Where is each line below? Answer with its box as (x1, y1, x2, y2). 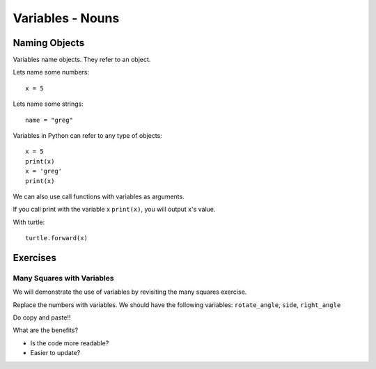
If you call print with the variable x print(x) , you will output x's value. (13, 205, 216, 214)
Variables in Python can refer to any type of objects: (13, 132, 163, 140)
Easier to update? (30, 349, 81, 357)
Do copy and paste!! (13, 313, 71, 322)
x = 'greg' (25, 167, 63, 175)
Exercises (13, 251, 57, 264)
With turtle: (13, 218, 45, 226)
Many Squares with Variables (13, 273, 114, 283)
